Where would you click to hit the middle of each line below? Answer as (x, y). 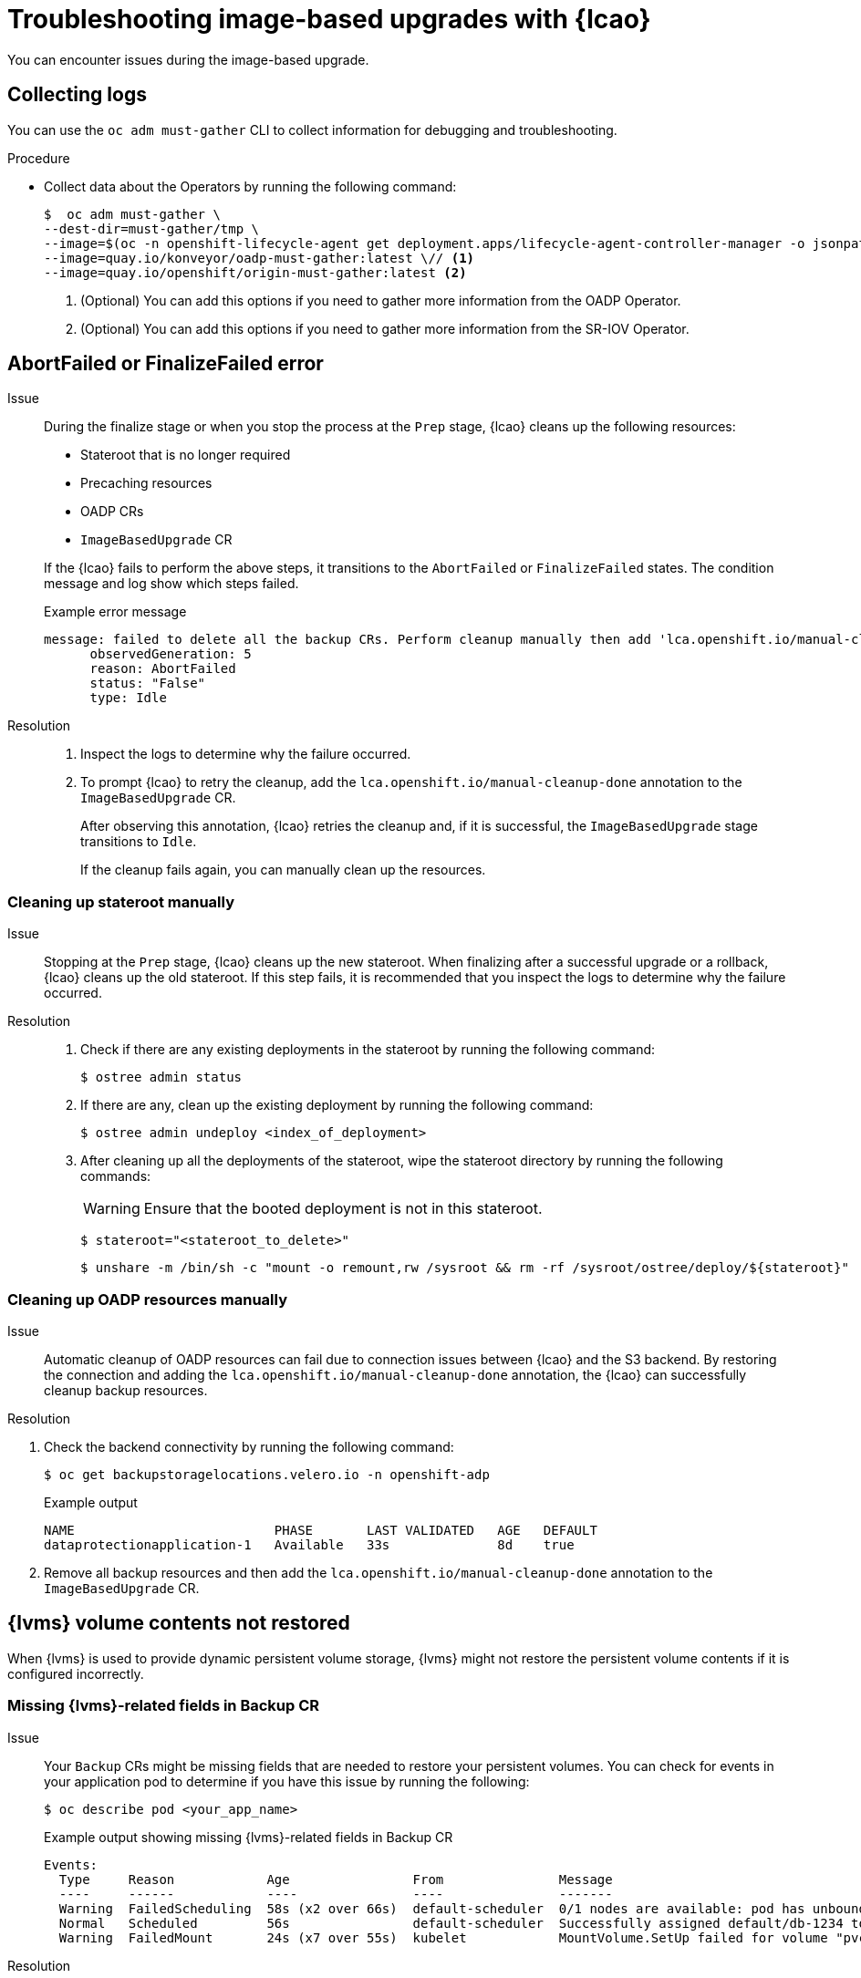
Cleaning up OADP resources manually (147, 1299)
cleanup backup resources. (126, 1390)
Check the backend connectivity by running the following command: (249, 1446)
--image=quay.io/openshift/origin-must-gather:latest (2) (255, 272)
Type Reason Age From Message (336, 1879)
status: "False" (148, 683)
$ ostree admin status (161, 1077)
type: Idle (128, 698)
